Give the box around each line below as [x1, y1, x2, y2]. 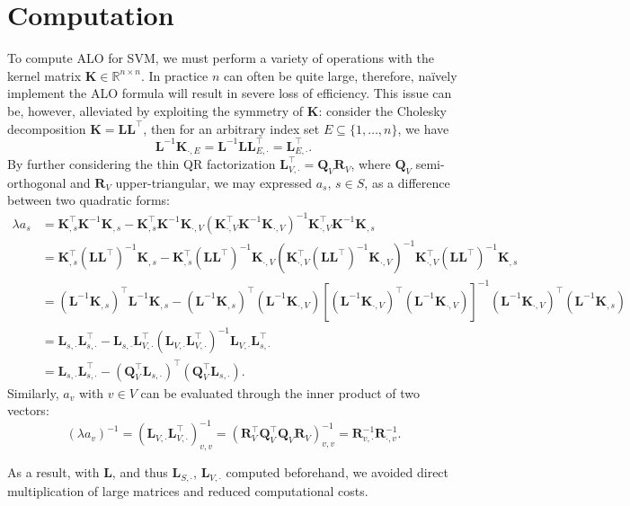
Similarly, [7, 383, 59, 402]
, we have [397, 119, 449, 138]
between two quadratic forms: [7, 191, 170, 209]
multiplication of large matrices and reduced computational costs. [7, 481, 368, 500]
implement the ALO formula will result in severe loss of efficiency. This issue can [7, 84, 452, 102]
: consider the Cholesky [318, 101, 447, 120]
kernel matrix [7, 66, 82, 84]
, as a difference [364, 173, 450, 191]
